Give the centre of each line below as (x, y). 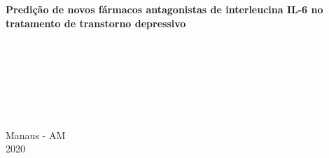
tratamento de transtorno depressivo (96, 23)
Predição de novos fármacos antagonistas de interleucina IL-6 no (164, 9)
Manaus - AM (36, 135)
